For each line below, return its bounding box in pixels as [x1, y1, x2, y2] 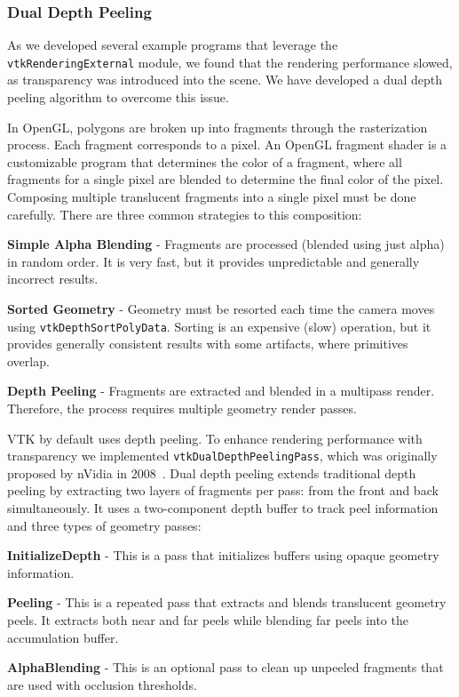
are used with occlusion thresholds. [7, 675, 197, 693]
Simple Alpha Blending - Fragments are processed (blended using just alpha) [7, 235, 445, 253]
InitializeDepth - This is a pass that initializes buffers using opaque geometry [7, 546, 439, 565]
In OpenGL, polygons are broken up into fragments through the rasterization [7, 117, 428, 136]
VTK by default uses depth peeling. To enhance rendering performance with [7, 429, 423, 447]
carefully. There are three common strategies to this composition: [7, 204, 362, 223]
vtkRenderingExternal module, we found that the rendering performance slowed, [7, 52, 453, 71]
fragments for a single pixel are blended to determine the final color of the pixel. [7, 170, 444, 188]
